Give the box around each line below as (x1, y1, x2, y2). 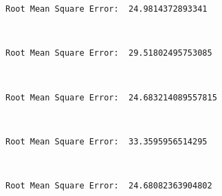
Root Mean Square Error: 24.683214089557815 (5, 92, 217, 102)
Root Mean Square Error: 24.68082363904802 (5, 181, 212, 190)
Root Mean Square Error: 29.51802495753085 (5, 48, 212, 58)
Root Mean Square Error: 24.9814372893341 (5, 4, 208, 14)
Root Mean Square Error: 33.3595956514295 (5, 136, 208, 146)
